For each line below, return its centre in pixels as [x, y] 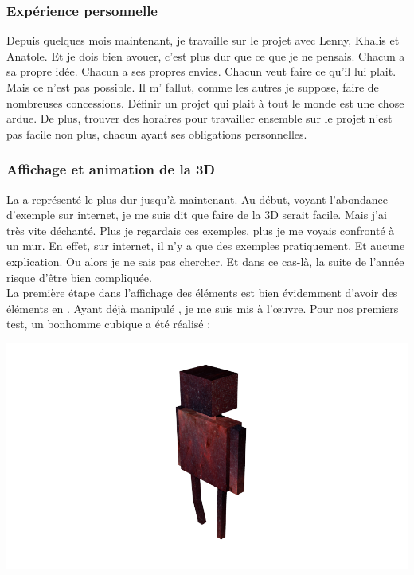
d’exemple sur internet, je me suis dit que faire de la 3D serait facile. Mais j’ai [197, 215]
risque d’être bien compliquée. [79, 277]
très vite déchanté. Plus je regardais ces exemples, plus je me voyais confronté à [201, 230]
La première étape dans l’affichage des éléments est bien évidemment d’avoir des [202, 293]
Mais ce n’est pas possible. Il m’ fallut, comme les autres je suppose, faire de [193, 87]
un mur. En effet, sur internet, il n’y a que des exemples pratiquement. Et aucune [206, 246]
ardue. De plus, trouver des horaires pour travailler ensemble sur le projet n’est [199, 118]
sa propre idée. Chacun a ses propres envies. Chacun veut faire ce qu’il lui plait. [201, 71]
